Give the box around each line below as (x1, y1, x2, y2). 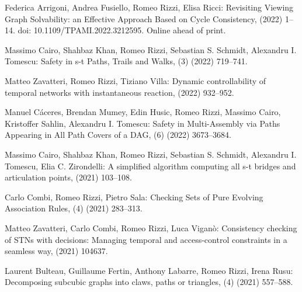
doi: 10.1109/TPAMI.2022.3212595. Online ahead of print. (18, 24, 226, 36)
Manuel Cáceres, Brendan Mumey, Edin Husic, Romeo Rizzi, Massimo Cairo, (5, 106, 281, 118)
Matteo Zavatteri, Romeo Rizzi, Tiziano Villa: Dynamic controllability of (5, 74, 266, 86)
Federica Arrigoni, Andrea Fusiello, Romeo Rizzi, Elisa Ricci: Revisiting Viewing (5, 1, 294, 13)
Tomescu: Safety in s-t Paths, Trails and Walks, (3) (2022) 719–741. (5, 55, 248, 67)
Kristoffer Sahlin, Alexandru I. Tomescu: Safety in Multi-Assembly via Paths (5, 117, 280, 129)
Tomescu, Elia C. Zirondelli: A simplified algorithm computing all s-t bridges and (5, 159, 296, 172)
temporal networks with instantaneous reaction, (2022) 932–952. (5, 86, 234, 98)
